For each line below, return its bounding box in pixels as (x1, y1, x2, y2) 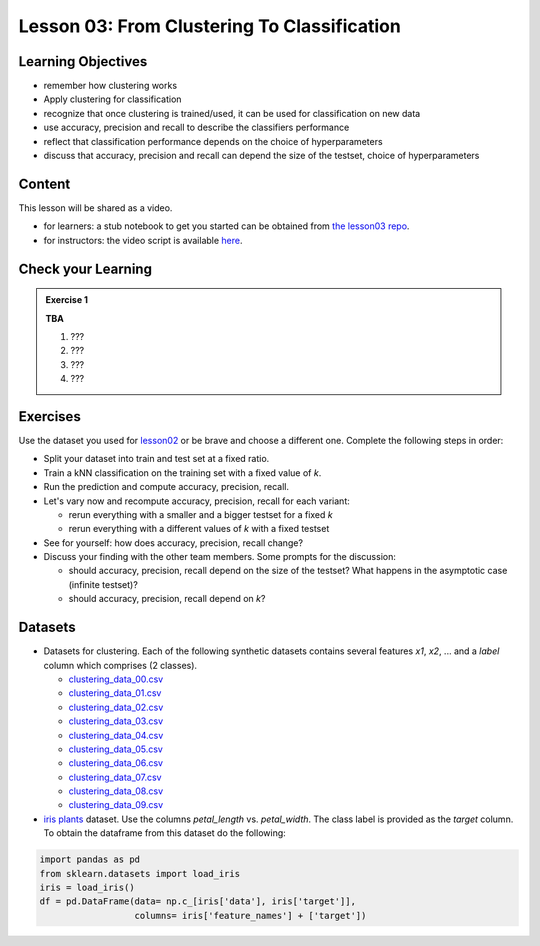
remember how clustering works (43, 80, 178, 92)
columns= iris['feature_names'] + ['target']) (134, 910, 367, 921)
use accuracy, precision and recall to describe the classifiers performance (43, 121, 350, 134)
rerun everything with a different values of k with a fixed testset (68, 523, 330, 535)
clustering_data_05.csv (68, 743, 164, 755)
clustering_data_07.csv (68, 771, 162, 783)
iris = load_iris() (39, 882, 135, 894)
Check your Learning (18, 260, 152, 277)
